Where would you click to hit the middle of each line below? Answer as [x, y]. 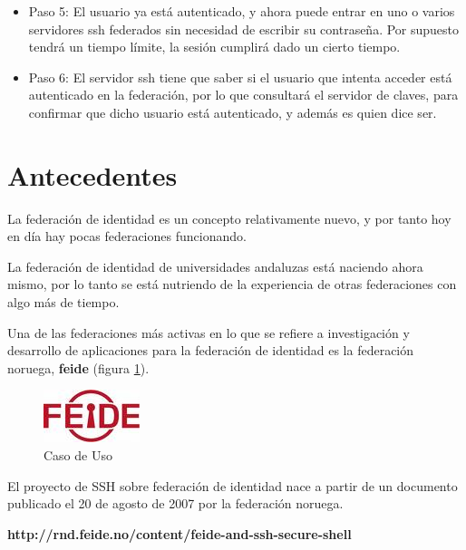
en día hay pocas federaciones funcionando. [127, 236]
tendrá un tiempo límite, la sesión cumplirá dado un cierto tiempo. [214, 47]
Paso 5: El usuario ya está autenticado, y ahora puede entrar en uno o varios [242, 11]
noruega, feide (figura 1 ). [78, 367]
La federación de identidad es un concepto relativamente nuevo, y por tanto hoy [229, 218]
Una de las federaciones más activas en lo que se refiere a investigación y [209, 332]
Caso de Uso [78, 455]
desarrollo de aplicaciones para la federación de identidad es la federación [211, 350]
